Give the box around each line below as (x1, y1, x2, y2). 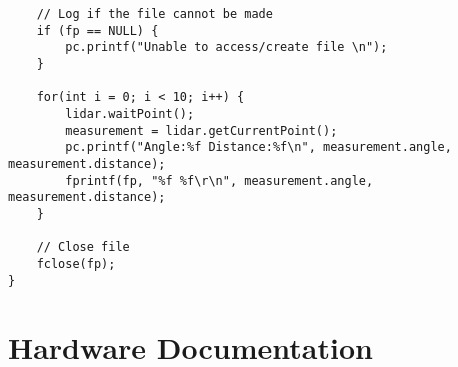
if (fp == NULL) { (36, 23, 159, 38)
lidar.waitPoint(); (65, 106, 195, 121)
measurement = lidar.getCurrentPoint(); (65, 123, 338, 138)
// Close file (36, 240, 130, 255)
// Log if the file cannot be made (36, 7, 273, 21)
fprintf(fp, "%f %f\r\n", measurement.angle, (65, 173, 374, 188)
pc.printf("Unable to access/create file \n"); (65, 40, 388, 55)
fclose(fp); (36, 256, 116, 271)
